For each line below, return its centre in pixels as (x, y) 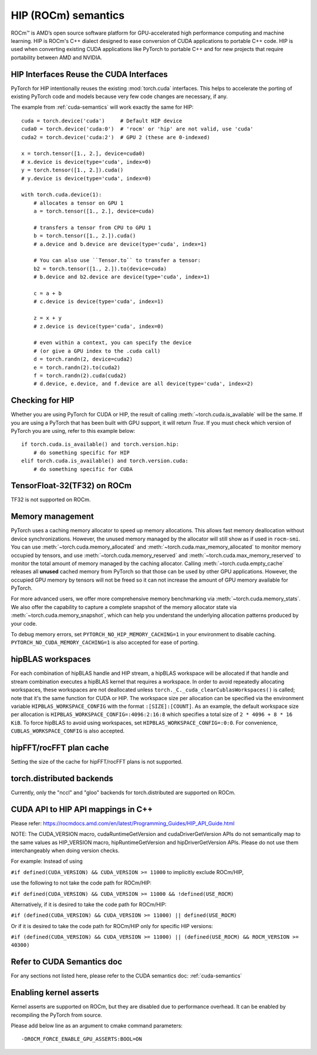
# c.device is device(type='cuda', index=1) (98, 302)
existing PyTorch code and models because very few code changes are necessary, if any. (119, 96)
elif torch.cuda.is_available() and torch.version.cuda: (105, 461)
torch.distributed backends (62, 778)
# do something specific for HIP (82, 453)
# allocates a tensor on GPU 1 (78, 203)
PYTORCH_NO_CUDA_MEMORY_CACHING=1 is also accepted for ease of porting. (105, 643)
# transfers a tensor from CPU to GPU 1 (92, 227)
